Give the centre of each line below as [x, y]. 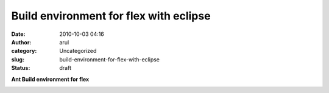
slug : [18, 59]
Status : [21, 68]
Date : [18, 34]
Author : [21, 42]
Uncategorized [78, 51]
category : [24, 51]
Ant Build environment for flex [50, 79]
